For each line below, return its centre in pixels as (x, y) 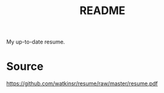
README (102, 11)
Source (25, 66)
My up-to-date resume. (36, 42)
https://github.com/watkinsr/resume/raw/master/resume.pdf (82, 84)
